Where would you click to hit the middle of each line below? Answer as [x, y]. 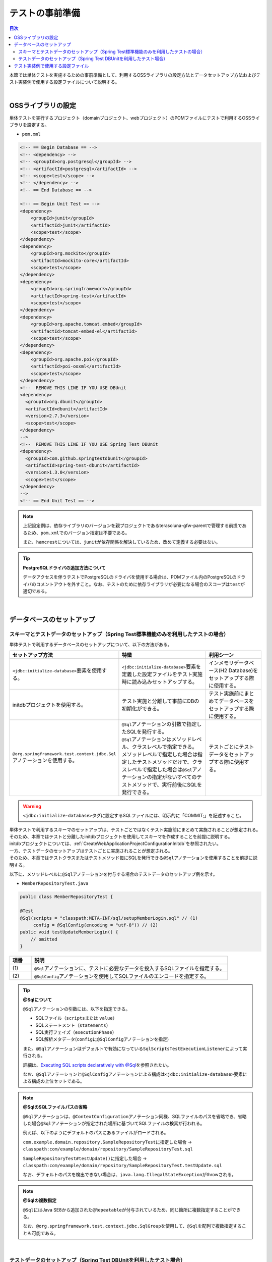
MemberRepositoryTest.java [55, 884]
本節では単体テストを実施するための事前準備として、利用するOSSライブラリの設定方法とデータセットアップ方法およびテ [135, 75]
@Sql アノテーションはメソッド [157, 739]
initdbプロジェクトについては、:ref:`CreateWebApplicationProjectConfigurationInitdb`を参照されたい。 [115, 844]
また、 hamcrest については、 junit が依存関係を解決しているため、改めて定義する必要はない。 [122, 542]
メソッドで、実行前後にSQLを [167, 784]
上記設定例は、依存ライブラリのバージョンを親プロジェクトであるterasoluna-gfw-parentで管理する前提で [132, 525]
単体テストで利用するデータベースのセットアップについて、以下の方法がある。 [91, 644]
